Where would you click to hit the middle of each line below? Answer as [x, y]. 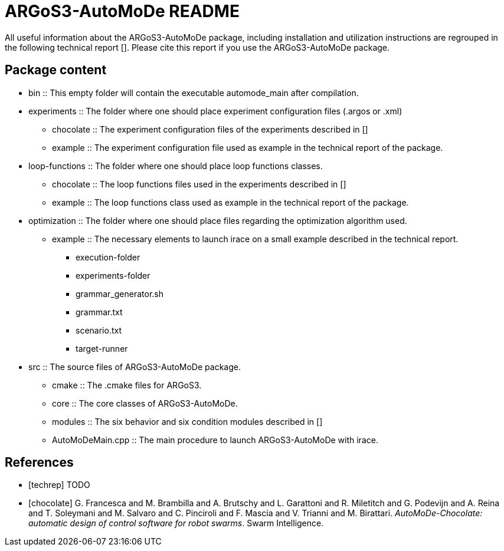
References [39, 463]
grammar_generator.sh [120, 293]
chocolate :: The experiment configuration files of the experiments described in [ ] [210, 129]
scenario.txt [99, 330]
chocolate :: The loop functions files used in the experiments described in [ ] [199, 184]
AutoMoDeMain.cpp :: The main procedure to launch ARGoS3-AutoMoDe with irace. [215, 440]
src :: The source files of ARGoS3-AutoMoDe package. [135, 367]
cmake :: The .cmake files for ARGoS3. [127, 385]
